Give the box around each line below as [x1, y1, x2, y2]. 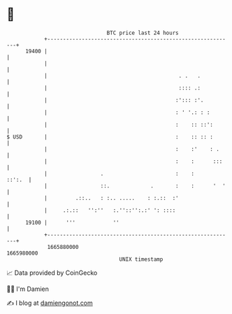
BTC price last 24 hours [106, 29, 179, 36]
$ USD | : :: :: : [6, 133, 214, 141]
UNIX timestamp [119, 255, 164, 263]
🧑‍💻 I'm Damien [6, 285, 50, 293]
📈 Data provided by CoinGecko [6, 269, 98, 277]
